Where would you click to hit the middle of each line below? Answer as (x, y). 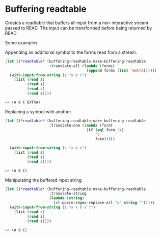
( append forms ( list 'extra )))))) (121, 70)
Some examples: (22, 42)
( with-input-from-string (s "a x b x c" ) (53, 207)
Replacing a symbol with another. (39, 111)
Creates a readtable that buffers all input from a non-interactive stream (77, 23)
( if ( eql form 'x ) (105, 130)
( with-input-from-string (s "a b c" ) (48, 75)
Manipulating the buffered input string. (44, 180)
